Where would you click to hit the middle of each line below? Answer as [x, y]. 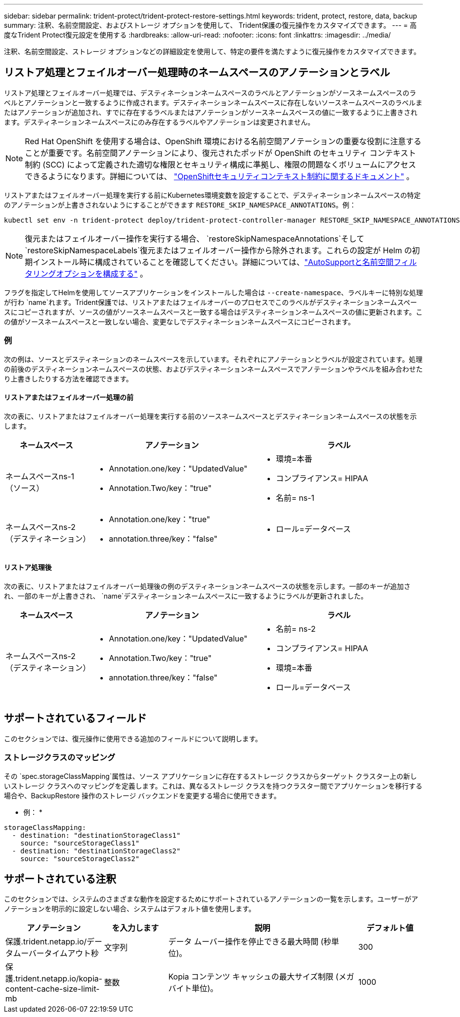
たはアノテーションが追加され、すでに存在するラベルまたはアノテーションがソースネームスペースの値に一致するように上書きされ [211, 112]
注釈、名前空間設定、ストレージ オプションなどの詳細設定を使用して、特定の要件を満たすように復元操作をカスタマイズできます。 [212, 51]
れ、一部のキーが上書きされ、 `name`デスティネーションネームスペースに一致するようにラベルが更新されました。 [186, 596]
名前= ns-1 [295, 498]
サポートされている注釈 [60, 879]
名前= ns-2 [296, 629]
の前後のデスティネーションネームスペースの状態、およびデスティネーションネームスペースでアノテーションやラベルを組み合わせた [213, 369]
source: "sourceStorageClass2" [80, 858]
